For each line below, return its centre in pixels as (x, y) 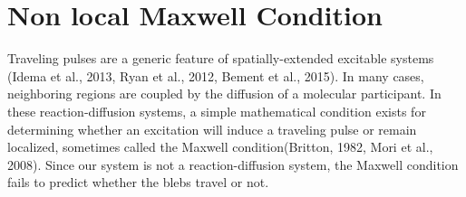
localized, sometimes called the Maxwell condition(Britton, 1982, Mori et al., (220, 147)
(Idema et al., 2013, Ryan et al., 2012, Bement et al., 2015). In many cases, (216, 75)
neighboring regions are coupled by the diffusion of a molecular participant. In (224, 94)
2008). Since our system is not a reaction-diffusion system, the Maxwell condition (233, 164)
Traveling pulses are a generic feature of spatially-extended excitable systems (221, 58)
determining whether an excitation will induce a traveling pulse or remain (212, 129)
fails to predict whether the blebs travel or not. (138, 182)
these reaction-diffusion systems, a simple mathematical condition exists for (217, 111)
